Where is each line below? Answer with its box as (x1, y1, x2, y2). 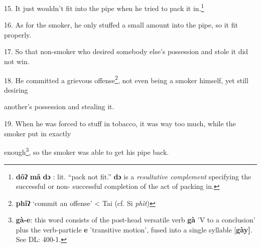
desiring (4, 84, 28, 95)
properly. (4, 29, 32, 40)
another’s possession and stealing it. (4, 101, 114, 112)
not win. (4, 56, 30, 67)
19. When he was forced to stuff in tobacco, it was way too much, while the (4, 118, 236, 129)
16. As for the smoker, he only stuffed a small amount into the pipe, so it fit (4, 20, 238, 30)
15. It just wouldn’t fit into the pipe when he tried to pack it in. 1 (4, 2, 204, 13)
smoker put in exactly (4, 128, 71, 138)
